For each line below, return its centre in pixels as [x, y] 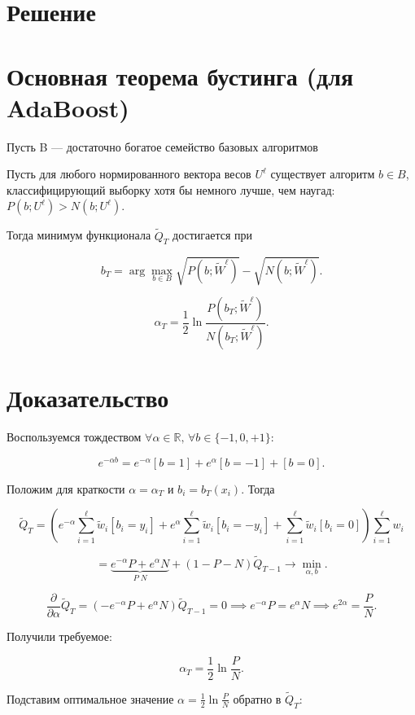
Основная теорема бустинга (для [180, 75]
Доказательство [88, 398]
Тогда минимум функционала [79, 235]
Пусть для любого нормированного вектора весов [129, 174]
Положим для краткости [66, 488]
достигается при [213, 235]
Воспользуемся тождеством [74, 437]
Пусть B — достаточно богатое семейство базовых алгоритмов [162, 146]
